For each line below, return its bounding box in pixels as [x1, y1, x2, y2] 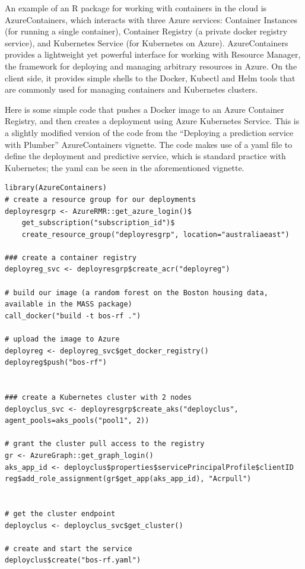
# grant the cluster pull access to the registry [5, 440, 205, 448]
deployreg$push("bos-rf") [5, 358, 107, 367]
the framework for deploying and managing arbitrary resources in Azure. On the [5, 59, 297, 72]
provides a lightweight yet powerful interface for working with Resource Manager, [5, 48, 301, 61]
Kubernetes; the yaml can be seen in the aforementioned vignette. [5, 161, 244, 173]
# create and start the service [5, 544, 132, 553]
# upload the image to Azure [5, 335, 120, 344]
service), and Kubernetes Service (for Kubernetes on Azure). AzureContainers [5, 36, 288, 49]
